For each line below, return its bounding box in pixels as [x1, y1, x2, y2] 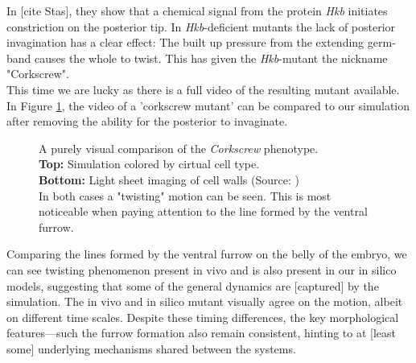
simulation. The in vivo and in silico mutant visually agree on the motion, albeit [6, 293, 403, 310]
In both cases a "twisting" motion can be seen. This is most [39, 187, 332, 204]
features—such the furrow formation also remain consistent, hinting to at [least [6, 324, 397, 341]
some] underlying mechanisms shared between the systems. [6, 340, 296, 357]
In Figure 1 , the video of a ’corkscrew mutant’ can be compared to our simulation [6, 97, 410, 113]
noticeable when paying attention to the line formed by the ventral [39, 203, 368, 220]
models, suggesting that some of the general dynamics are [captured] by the [6, 277, 379, 294]
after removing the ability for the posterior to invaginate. [6, 113, 288, 130]
